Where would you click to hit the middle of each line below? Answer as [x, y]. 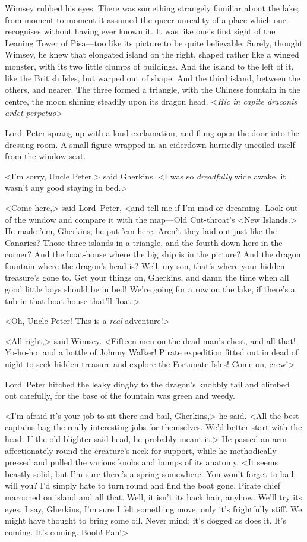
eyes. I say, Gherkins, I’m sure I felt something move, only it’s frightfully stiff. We [153, 508]
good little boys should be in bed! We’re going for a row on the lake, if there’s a [150, 289]
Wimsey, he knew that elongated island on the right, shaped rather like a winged [152, 54]
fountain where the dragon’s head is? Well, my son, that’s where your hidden [145, 265]
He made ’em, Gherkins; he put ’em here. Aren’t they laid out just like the [141, 231]
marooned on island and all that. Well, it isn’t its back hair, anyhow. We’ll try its [153, 497]
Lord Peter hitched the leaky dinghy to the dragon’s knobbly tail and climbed [147, 384]
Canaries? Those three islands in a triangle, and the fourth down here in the [144, 242]
